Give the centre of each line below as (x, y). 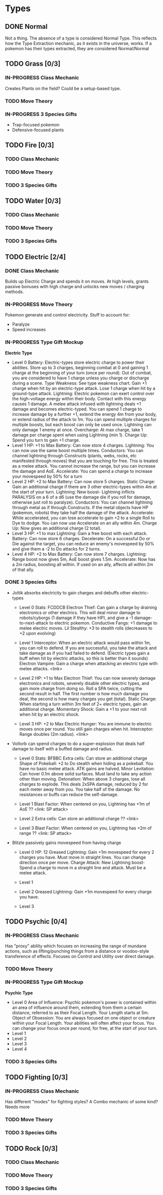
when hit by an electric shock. (49, 714)
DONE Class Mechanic (32, 271)
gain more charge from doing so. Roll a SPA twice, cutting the (81, 688)
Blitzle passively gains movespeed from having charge (66, 842)
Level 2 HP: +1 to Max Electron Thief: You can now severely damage (88, 678)
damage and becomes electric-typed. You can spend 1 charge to (77, 409)
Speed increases (29, 330)
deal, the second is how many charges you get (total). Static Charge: (88, 699)
